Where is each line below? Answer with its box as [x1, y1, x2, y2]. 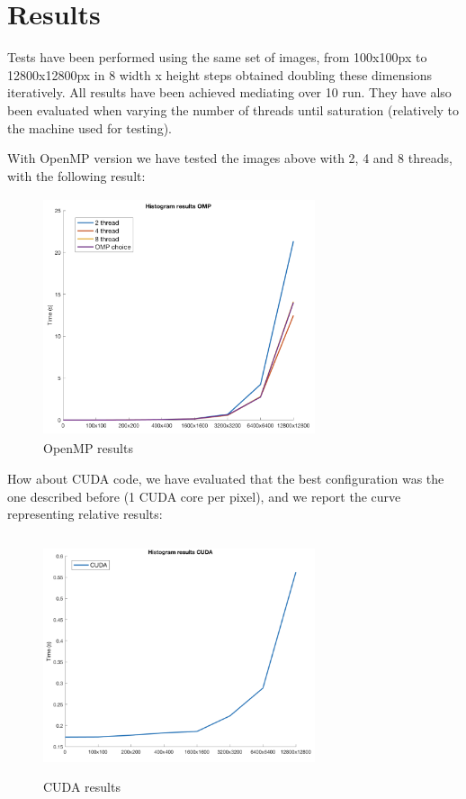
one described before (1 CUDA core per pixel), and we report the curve [7, 486, 401, 505]
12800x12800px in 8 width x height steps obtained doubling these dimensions [7, 65, 433, 84]
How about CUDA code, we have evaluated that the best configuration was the [7, 469, 444, 488]
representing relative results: [7, 504, 163, 523]
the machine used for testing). [7, 118, 172, 137]
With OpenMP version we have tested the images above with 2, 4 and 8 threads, [7, 149, 453, 168]
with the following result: [7, 166, 146, 185]
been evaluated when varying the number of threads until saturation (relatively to [7, 100, 460, 119]
